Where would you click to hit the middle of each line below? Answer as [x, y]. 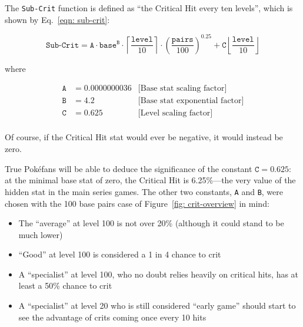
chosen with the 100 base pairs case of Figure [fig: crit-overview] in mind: [137, 203]
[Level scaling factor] [175, 113]
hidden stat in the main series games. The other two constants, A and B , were [144, 191]
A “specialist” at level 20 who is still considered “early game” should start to [157, 305]
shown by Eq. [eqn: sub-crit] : [57, 19]
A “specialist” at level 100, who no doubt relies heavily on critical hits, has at [159, 274]
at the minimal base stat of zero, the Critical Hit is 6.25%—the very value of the [150, 180]
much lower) [41, 234]
